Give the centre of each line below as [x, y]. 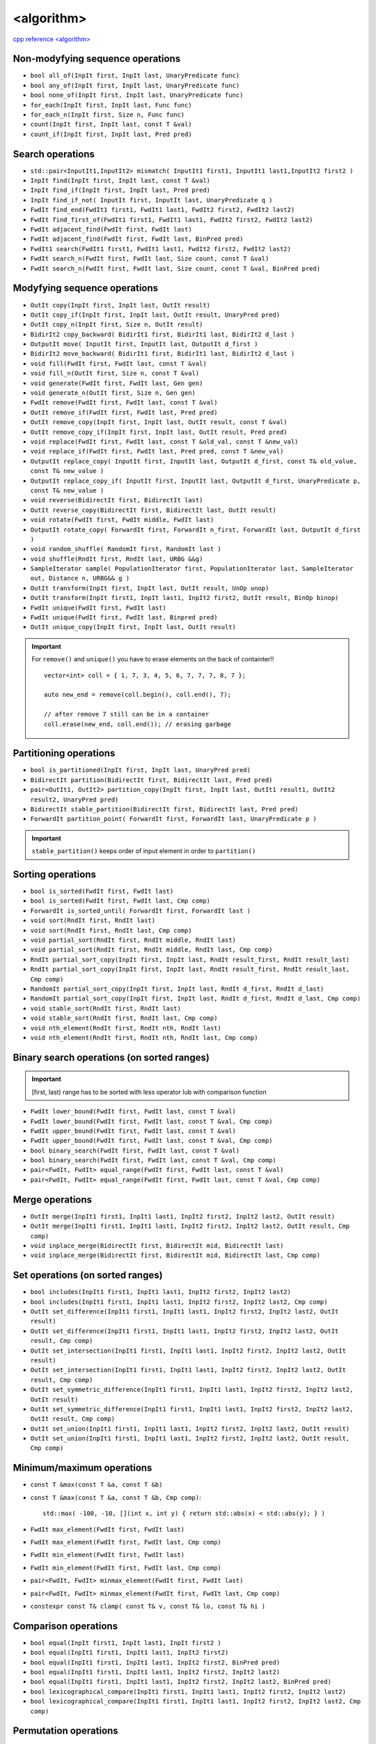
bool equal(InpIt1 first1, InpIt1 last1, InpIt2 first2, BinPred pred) [155, 1662]
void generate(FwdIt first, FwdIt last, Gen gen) [117, 383]
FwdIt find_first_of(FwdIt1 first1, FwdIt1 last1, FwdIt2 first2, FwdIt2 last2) [172, 219]
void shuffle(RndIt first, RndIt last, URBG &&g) [117, 559]
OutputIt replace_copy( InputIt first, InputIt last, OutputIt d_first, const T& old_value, [194, 461]
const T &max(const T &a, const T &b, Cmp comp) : [116, 1497]
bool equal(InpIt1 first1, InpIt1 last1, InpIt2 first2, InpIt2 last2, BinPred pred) [181, 1682]
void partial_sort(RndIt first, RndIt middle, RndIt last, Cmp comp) [151, 950]
